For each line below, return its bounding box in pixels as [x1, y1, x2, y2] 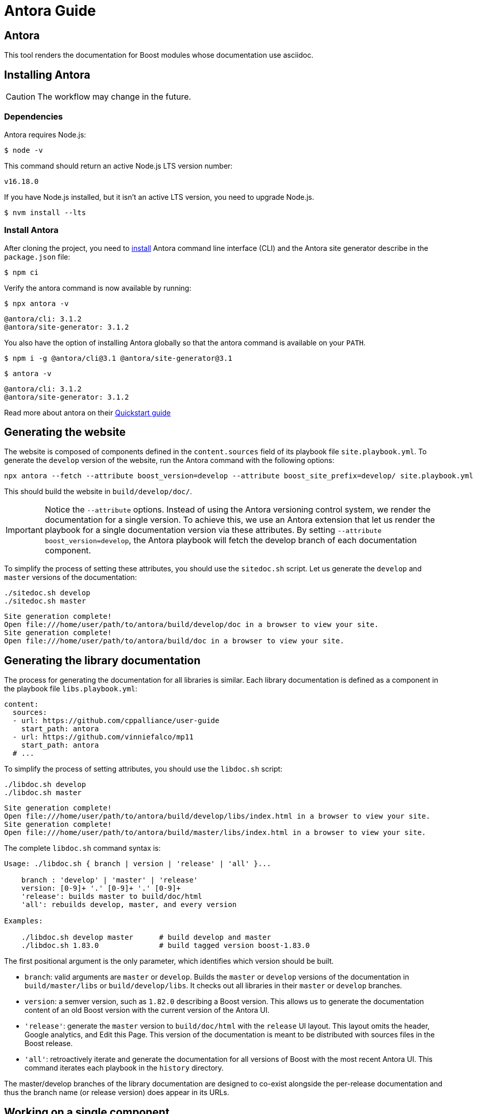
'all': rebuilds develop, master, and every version [21, 900, 237, 909]
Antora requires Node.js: [4, 130, 86, 139]
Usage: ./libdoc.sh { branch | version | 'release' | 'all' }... [4, 860, 271, 868]
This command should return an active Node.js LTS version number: [4, 161, 233, 170]
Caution [6, 91, 36, 102]
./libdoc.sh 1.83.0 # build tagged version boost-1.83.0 [21, 941, 310, 950]
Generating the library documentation [4, 654, 201, 667]
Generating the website [4, 425, 126, 438]
